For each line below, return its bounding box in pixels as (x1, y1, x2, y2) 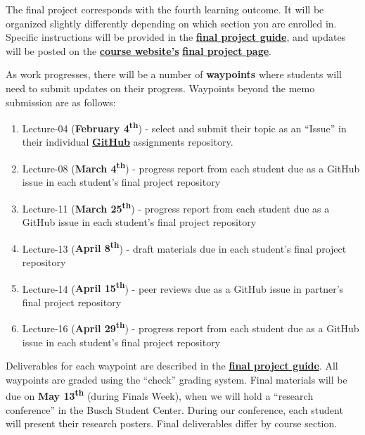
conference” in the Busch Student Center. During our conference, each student (6, 402, 343, 417)
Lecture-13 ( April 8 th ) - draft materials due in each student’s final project (22, 239, 347, 256)
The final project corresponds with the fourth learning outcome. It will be (6, 2, 324, 16)
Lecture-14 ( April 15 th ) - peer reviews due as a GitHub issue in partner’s (22, 279, 344, 296)
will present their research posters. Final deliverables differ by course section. (6, 416, 338, 431)
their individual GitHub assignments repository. (22, 134, 233, 149)
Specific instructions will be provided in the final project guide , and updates (6, 30, 346, 44)
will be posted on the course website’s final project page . (6, 43, 272, 58)
